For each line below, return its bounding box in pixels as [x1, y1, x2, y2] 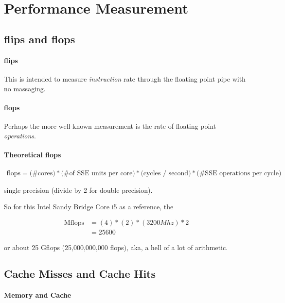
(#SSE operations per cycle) [196, 169, 282, 177]
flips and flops [4, 31, 75, 46]
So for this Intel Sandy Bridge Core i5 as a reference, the [4, 201, 174, 211]
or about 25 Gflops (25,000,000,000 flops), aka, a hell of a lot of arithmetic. [4, 242, 228, 252]
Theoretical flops [4, 149, 61, 159]
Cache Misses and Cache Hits [4, 266, 156, 281]
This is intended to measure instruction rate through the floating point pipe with [4, 73, 246, 84]
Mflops [64, 219, 84, 227]
